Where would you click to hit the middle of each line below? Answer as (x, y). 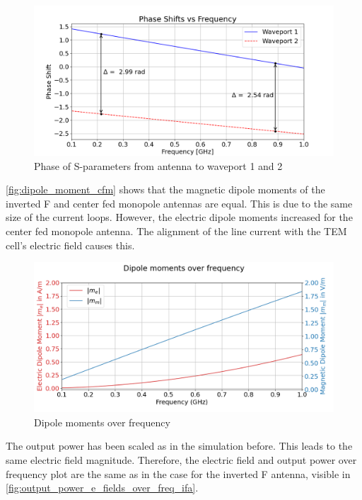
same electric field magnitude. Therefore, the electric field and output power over (181, 459)
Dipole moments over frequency (102, 422)
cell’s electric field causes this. (70, 245)
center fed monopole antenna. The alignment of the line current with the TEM (176, 231)
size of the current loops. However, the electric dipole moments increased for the (179, 217)
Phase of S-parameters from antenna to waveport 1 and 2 (158, 165)
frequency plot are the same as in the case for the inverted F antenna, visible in (178, 473)
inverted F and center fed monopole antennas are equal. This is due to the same (179, 203)
